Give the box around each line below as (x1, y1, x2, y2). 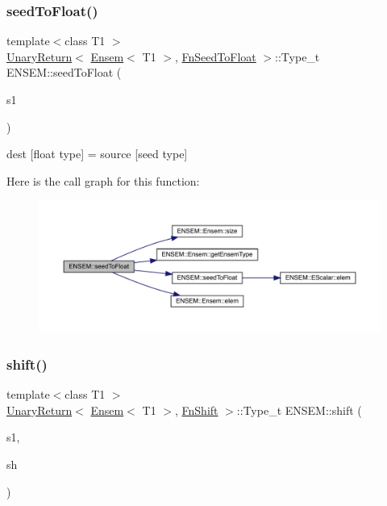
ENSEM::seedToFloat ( (6, 64, 122, 81)
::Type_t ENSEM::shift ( (236, 401, 362, 418)
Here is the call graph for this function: (6, 172, 200, 189)
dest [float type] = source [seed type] (6, 145, 188, 162)
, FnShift (174, 401, 218, 418)
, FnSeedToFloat (174, 48, 256, 65)
